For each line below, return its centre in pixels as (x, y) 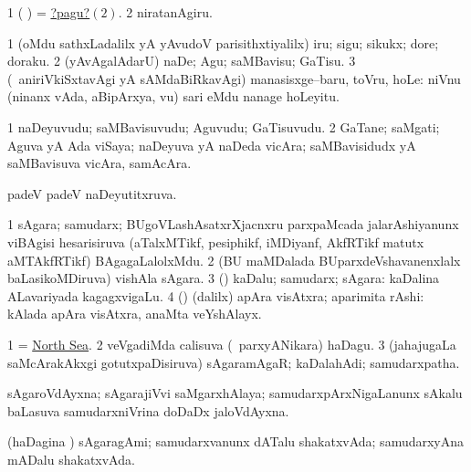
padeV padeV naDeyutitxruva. (92, 193)
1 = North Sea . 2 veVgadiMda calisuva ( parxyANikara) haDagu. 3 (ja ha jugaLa (232, 344)
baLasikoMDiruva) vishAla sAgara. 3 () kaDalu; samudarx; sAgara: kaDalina (224, 278)
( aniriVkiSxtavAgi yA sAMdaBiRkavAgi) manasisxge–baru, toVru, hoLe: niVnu (234, 78)
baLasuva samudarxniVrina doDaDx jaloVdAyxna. (148, 410)
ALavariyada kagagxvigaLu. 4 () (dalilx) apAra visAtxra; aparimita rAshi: (216, 295)
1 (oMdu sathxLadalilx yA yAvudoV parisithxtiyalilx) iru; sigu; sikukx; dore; (223, 42)
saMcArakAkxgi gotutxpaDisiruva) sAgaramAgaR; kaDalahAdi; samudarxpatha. (234, 362)
